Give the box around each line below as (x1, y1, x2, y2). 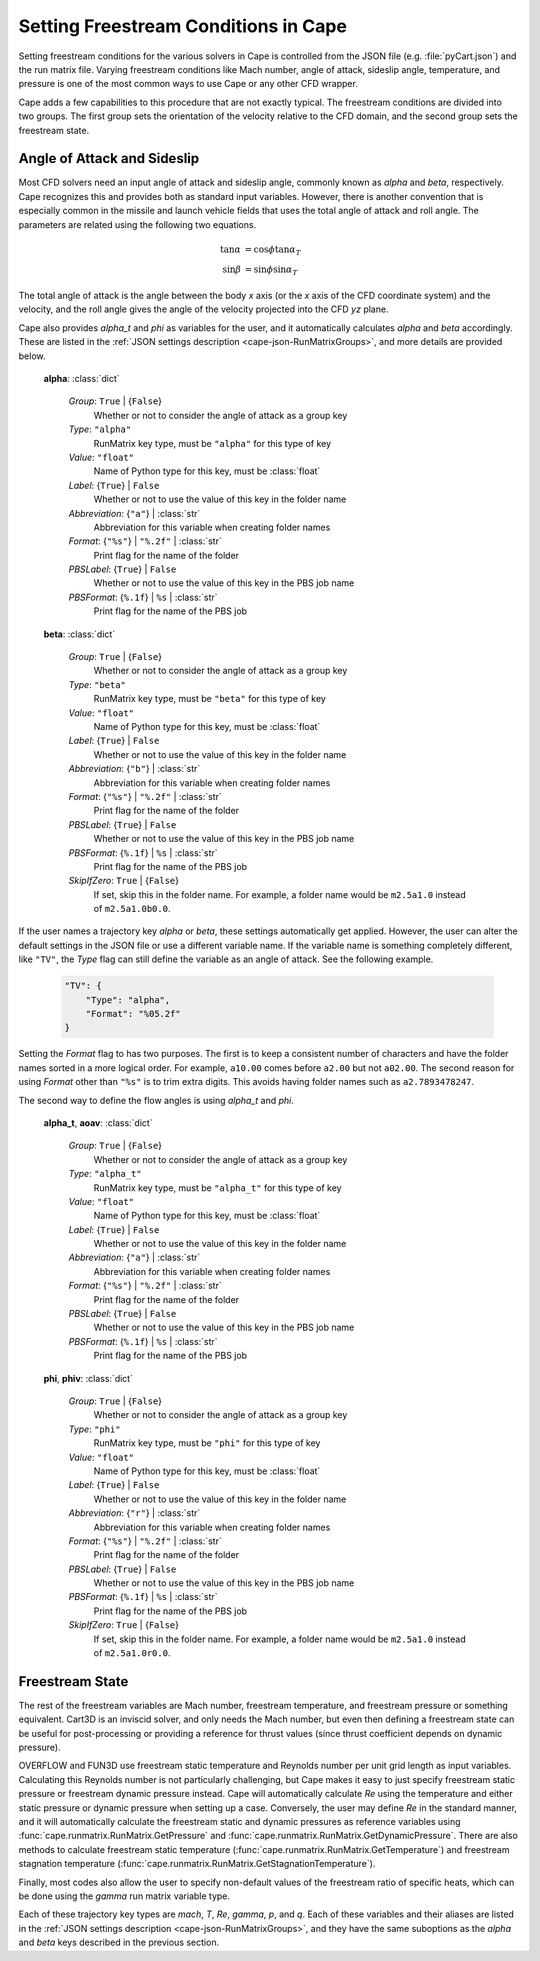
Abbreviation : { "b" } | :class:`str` (68, 763, 201, 775)
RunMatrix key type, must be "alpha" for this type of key (93, 437, 332, 449)
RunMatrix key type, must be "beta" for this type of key (93, 693, 327, 705)
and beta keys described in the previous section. (18, 1936, 220, 1949)
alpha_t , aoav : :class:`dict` (43, 1116, 154, 1129)
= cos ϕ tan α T (244, 243, 302, 257)
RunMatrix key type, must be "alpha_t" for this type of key (93, 1181, 342, 1194)
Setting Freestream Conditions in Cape (18, 15, 347, 37)
